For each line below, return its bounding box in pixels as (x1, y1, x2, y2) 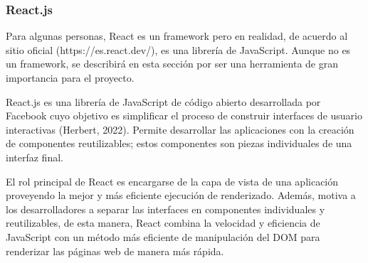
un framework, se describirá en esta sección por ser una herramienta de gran (6, 56, 338, 71)
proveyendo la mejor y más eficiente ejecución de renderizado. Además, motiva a (6, 188, 356, 203)
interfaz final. (6, 149, 63, 164)
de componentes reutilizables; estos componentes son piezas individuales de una (6, 136, 352, 151)
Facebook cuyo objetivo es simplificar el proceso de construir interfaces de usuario (6, 108, 362, 123)
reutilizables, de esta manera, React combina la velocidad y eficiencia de (6, 215, 320, 230)
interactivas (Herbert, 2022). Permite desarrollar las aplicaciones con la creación (6, 122, 354, 136)
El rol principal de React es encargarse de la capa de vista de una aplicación (6, 173, 339, 188)
